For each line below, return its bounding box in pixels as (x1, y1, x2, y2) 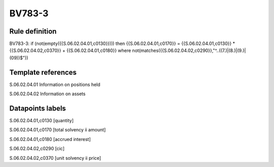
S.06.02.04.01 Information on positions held (9, 81, 101, 88)
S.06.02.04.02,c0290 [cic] (9, 146, 65, 152)
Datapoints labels (9, 104, 66, 113)
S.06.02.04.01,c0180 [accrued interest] (9, 136, 91, 142)
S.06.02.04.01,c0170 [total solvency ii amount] (9, 127, 106, 133)
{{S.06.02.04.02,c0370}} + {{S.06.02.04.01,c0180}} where (9, 47, 131, 53)
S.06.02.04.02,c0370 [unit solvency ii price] (9, 155, 101, 161)
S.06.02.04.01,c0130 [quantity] (9, 118, 74, 124)
